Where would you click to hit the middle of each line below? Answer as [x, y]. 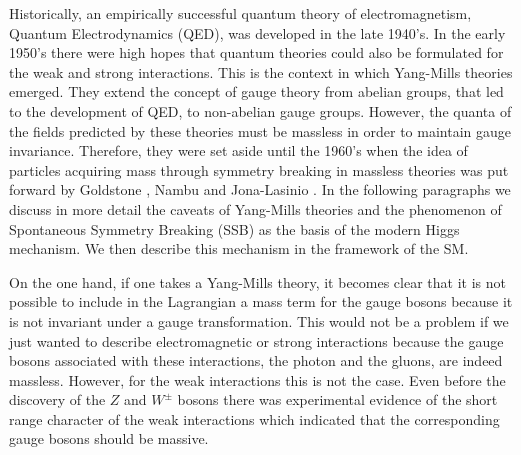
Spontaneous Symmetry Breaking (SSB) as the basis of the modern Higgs [234, 228]
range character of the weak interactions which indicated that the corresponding [254, 418]
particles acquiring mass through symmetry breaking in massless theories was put [259, 169]
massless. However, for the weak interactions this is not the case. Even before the [257, 379]
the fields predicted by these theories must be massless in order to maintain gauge [260, 130]
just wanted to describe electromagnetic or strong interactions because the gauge [256, 340]
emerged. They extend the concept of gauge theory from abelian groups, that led [256, 91]
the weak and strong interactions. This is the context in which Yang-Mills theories [261, 71]
